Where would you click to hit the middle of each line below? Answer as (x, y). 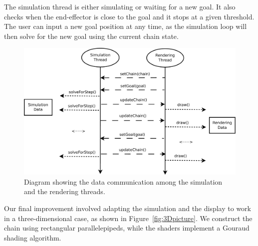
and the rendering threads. (65, 191)
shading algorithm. (33, 237)
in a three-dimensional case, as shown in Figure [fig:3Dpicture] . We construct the (128, 218)
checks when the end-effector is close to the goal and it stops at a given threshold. (129, 16)
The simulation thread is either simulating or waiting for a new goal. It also (120, 6)
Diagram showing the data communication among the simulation (123, 181)
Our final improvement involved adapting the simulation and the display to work (128, 208)
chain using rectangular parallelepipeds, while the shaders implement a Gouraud (127, 228)
